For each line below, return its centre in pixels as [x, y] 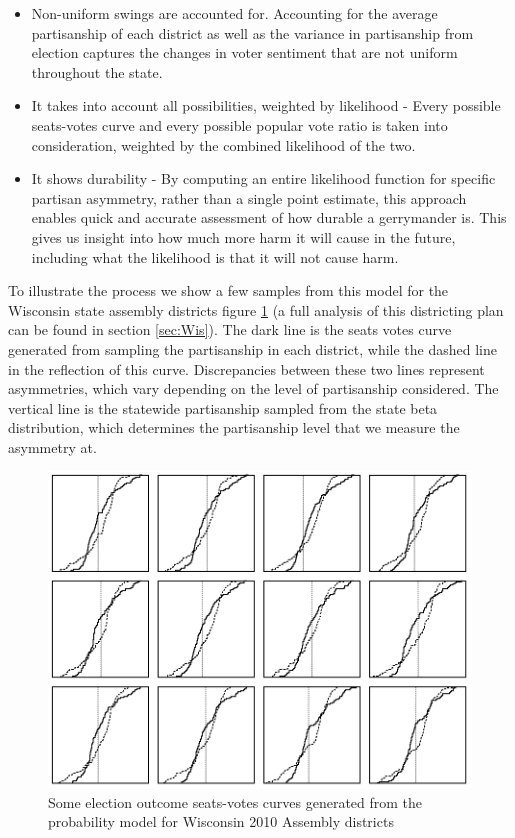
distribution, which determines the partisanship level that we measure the [234, 427]
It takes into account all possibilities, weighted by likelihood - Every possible [266, 105]
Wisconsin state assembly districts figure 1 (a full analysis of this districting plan [256, 309]
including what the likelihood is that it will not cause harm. [215, 256]
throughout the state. [97, 71]
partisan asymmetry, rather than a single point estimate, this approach [249, 197]
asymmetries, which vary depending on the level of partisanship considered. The [253, 388]
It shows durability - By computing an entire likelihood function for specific [263, 178]
